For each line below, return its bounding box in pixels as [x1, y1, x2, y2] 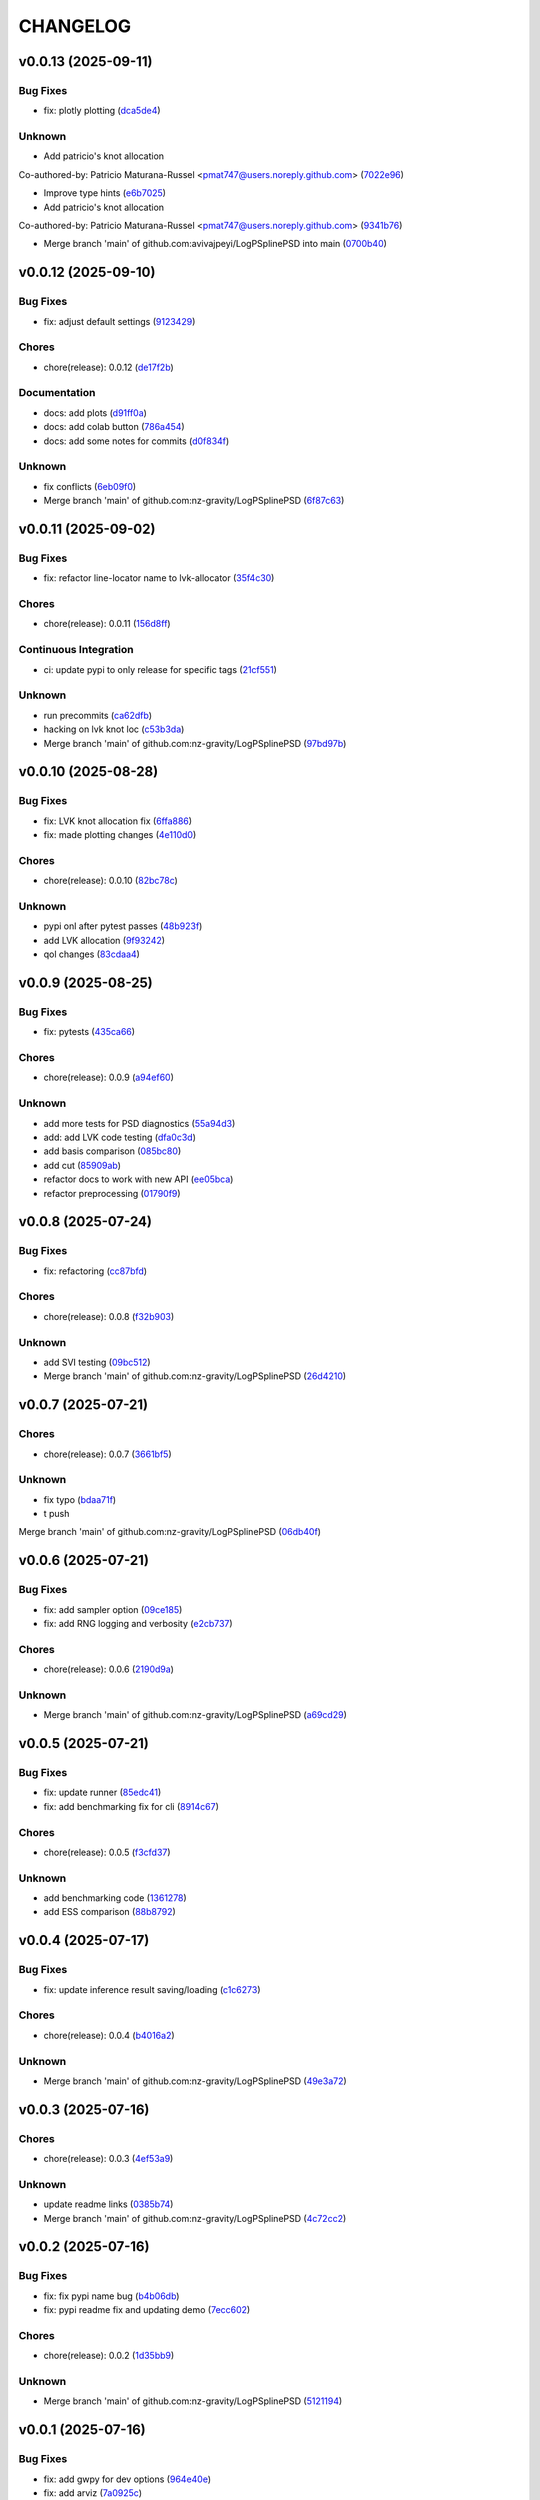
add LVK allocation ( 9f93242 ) [43, 934, 165, 946]
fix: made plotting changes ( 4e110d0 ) [43, 829, 197, 841]
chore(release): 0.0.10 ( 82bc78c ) [43, 875, 179, 887]
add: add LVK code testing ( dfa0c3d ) [43, 1131, 197, 1143]
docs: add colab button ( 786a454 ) [43, 421, 185, 433]
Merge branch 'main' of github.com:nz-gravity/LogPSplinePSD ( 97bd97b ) [43, 737, 347, 749]
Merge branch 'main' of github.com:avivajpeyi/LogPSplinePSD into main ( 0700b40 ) [43, 238, 387, 250]
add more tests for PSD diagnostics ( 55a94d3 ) [43, 1117, 236, 1129]
